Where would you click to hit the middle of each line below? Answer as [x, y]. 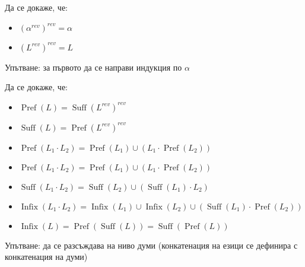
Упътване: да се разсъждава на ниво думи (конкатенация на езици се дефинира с [151, 245]
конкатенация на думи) [46, 257]
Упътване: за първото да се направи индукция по [93, 67]
